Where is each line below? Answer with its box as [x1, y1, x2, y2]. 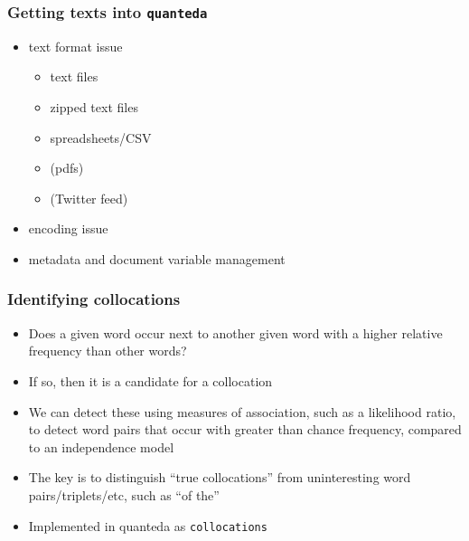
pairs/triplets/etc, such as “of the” [28, 485, 220, 504]
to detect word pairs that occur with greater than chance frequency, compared [28, 420, 462, 439]
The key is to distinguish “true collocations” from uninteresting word [28, 468, 411, 487]
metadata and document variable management [28, 249, 286, 268]
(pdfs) [50, 158, 84, 177]
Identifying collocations [7, 288, 181, 310]
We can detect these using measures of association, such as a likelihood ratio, [28, 402, 456, 421]
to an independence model [28, 437, 174, 456]
